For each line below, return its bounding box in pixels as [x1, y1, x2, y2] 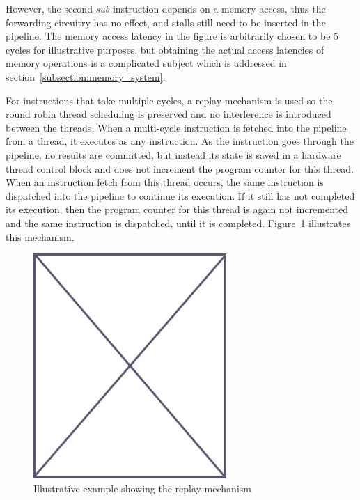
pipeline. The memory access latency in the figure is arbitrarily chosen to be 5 [6, 29, 339, 43]
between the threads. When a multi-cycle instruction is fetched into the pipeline [6, 120, 347, 134]
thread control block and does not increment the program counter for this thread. [6, 161, 354, 175]
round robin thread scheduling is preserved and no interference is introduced [6, 107, 331, 121]
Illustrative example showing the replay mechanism [33, 481, 251, 495]
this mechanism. [6, 229, 75, 244]
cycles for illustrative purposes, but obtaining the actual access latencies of [6, 42, 324, 56]
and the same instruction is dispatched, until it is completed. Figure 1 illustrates [6, 215, 351, 230]
